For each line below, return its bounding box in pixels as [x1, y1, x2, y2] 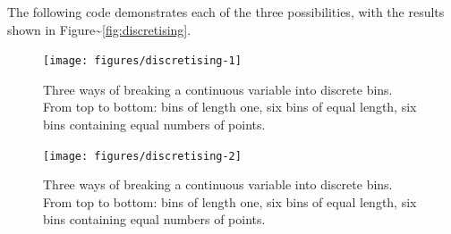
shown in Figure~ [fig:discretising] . [7, 20, 191, 38]
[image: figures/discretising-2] [43, 149, 242, 163]
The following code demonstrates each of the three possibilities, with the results [7, 3, 445, 21]
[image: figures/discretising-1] [43, 54, 242, 68]
